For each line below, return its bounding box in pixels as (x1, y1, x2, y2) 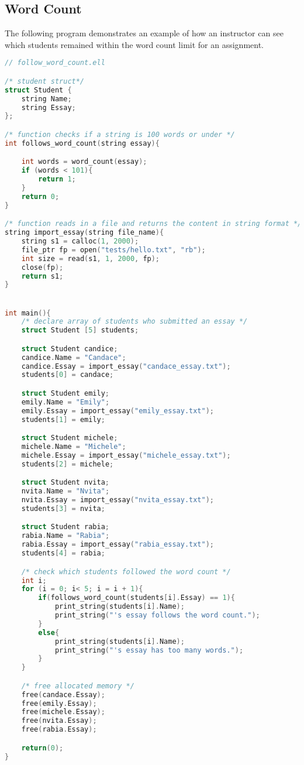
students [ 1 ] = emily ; (21, 415, 105, 424)
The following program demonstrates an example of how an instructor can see (5, 27, 284, 39)
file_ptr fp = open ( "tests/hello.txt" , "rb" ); (21, 245, 206, 254)
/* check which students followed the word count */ (21, 567, 231, 576)
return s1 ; (21, 272, 64, 280)
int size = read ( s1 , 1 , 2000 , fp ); (21, 254, 160, 263)
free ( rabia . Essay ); (21, 725, 97, 734)
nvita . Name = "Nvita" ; (21, 487, 110, 496)
